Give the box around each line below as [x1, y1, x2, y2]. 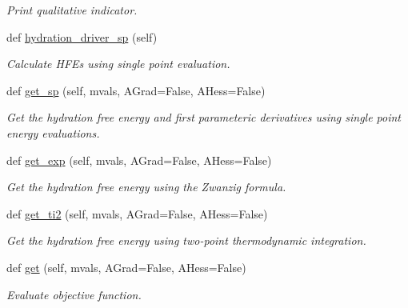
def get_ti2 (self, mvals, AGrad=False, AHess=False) [6, 205, 268, 222]
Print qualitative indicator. [6, 2, 138, 18]
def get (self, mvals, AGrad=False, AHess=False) [6, 258, 246, 275]
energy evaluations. [6, 124, 100, 141]
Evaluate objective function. [6, 286, 142, 302]
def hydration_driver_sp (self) [6, 28, 158, 45]
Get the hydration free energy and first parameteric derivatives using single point [6, 109, 402, 126]
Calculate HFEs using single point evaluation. [6, 55, 230, 72]
